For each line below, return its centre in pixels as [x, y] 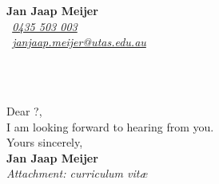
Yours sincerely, [45, 142]
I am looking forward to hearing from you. [110, 126]
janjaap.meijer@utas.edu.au [79, 42]
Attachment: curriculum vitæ [77, 173]
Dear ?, [24, 110]
